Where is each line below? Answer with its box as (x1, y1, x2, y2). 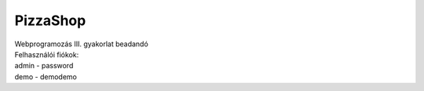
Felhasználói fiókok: (14, 49, 79, 59)
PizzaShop (14, 12, 86, 29)
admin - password (14, 61, 74, 71)
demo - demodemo (14, 71, 78, 82)
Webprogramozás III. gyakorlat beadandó (14, 39, 148, 49)
